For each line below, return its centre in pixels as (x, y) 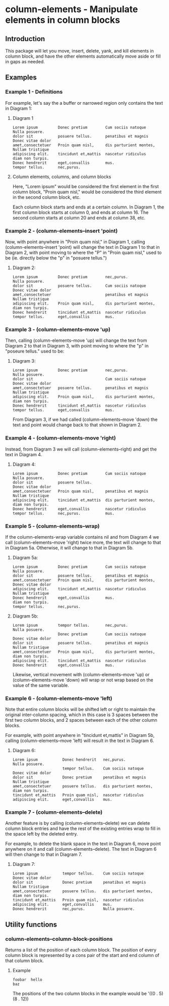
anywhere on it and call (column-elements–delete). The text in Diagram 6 (81, 849)
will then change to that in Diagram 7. (44, 855)
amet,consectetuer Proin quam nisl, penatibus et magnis (80, 491)
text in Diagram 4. (24, 454)
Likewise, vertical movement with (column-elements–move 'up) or (81, 674)
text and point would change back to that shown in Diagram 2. (77, 425)
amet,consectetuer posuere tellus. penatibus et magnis (80, 388)
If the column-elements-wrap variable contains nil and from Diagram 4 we (82, 537)
